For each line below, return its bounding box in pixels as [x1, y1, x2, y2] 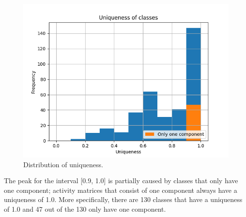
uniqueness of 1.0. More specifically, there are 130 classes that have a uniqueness [4, 194, 243, 204]
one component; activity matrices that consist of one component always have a [4, 185, 237, 195]
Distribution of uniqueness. [23, 159, 104, 169]
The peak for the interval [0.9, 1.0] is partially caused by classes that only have [4, 175, 238, 186]
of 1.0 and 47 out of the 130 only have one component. [4, 203, 166, 214]
